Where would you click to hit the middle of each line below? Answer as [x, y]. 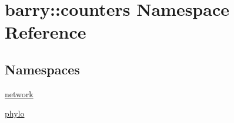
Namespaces [42, 69]
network [19, 93]
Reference [46, 32]
